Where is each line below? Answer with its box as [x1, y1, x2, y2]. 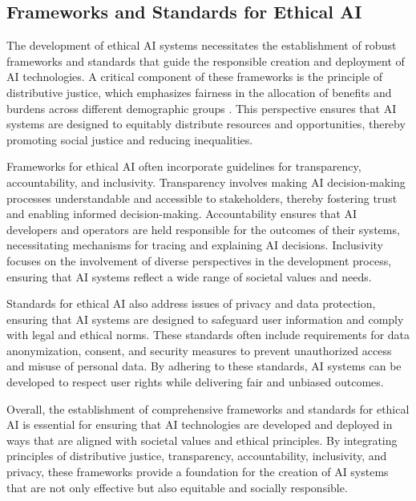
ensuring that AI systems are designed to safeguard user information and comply [6, 310, 404, 327]
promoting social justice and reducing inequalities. [6, 131, 253, 147]
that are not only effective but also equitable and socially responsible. [6, 479, 348, 495]
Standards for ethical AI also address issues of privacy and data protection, [6, 295, 376, 312]
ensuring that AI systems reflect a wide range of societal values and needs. [6, 268, 372, 285]
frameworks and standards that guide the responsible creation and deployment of [6, 52, 405, 69]
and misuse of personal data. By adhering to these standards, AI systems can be [6, 358, 402, 374]
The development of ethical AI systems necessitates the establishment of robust [6, 37, 397, 54]
